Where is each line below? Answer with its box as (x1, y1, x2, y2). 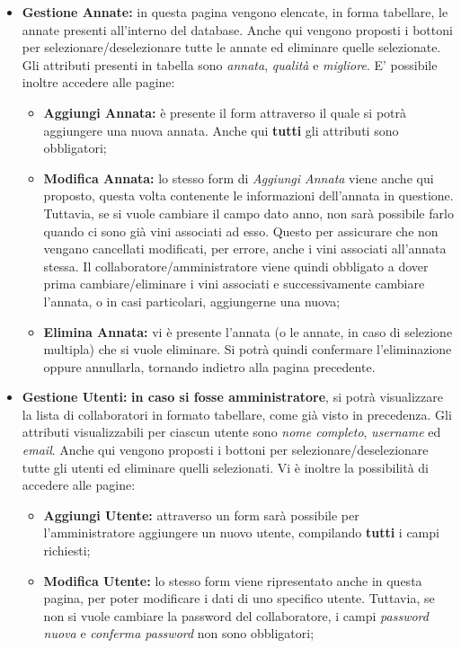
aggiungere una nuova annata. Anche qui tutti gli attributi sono (43, 120, 399, 139)
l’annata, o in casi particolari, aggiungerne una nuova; (43, 291, 341, 310)
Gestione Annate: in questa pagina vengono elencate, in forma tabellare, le (22, 3, 448, 21)
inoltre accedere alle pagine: (22, 73, 175, 92)
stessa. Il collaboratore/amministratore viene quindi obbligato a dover (43, 256, 429, 275)
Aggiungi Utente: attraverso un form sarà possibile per (43, 505, 359, 524)
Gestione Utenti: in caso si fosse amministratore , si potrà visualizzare (22, 387, 444, 406)
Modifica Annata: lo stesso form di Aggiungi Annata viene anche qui (43, 168, 434, 187)
